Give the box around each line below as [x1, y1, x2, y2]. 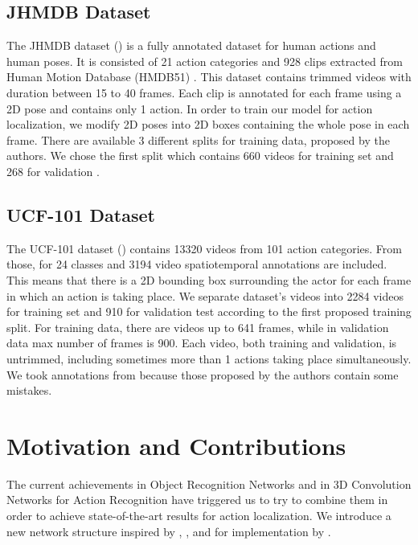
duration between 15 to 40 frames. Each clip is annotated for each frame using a [6, 84, 402, 100]
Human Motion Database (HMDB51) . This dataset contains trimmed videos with [6, 68, 412, 85]
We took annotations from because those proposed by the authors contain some [6, 366, 399, 383]
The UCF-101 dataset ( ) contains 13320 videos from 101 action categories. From [6, 240, 402, 256]
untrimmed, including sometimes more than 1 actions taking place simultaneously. [6, 350, 412, 367]
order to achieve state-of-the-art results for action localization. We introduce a [6, 507, 391, 523]
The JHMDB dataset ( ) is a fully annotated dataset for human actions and [6, 37, 376, 54]
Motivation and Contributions [6, 428, 346, 461]
